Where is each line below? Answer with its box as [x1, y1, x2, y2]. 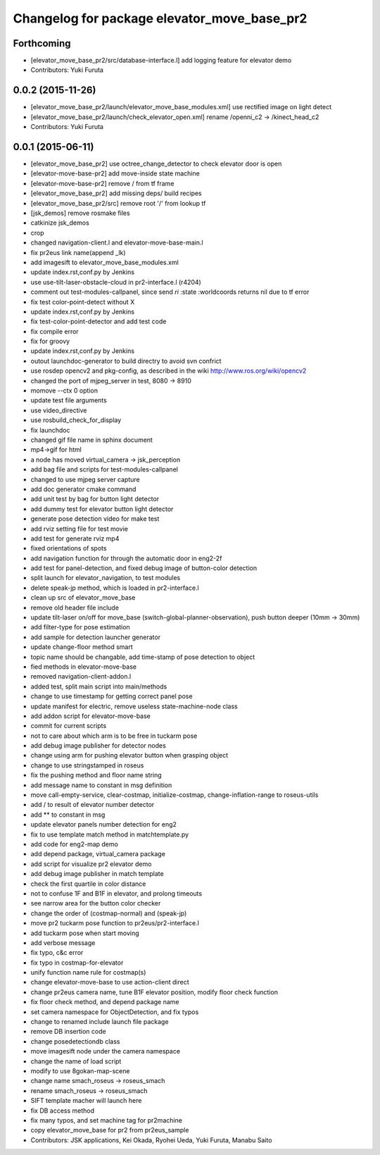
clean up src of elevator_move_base [30, 593, 136, 602]
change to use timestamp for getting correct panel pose [30, 692, 193, 700]
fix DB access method [30, 1106, 95, 1115]
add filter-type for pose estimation [30, 623, 130, 631]
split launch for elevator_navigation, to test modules [30, 574, 181, 582]
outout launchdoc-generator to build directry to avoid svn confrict [30, 357, 222, 365]
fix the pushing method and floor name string [30, 771, 162, 779]
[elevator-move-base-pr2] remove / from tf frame [30, 179, 175, 187]
